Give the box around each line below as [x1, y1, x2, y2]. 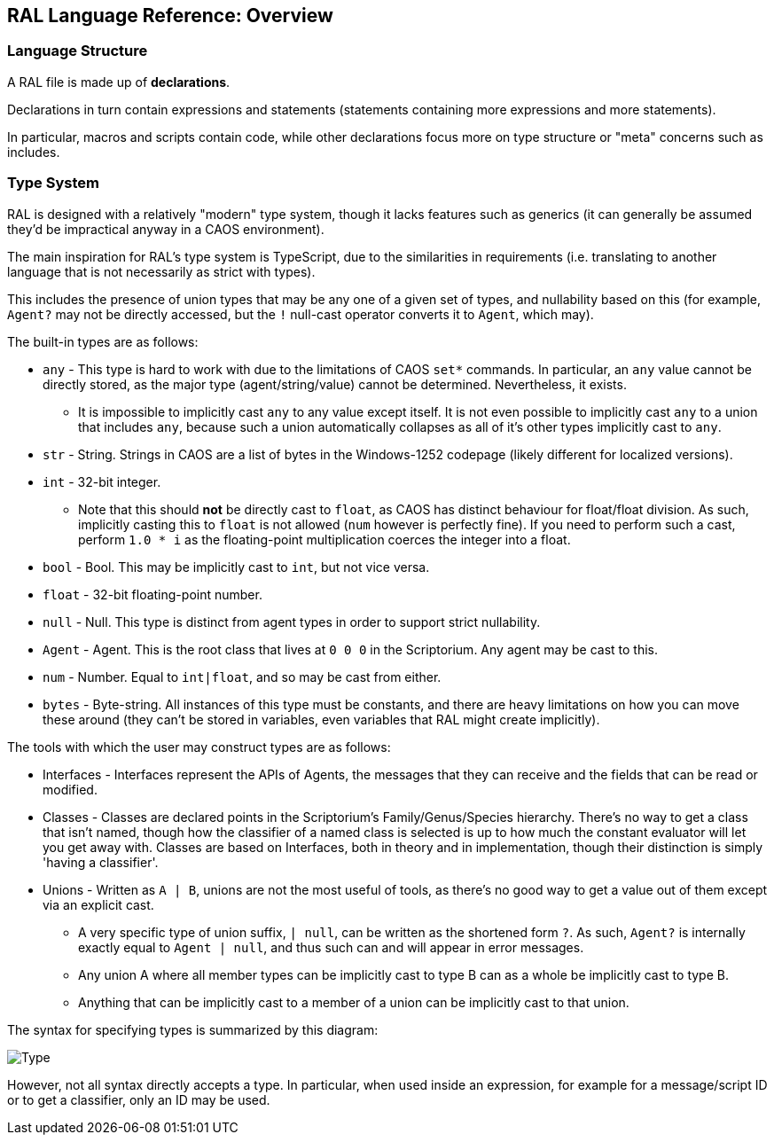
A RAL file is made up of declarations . [7, 74, 231, 90]
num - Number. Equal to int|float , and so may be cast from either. [43, 669, 442, 684]
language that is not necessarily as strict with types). [7, 263, 316, 279]
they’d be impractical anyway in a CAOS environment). [7, 221, 324, 237]
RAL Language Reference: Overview [7, 4, 333, 27]
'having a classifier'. [43, 854, 159, 870]
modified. [43, 781, 98, 797]
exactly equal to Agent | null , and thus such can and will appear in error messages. [78, 939, 584, 955]
